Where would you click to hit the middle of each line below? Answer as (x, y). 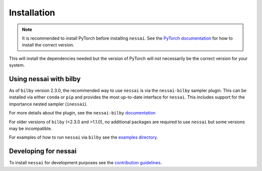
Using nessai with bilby (45, 79)
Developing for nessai (43, 151)
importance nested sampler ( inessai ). (48, 104)
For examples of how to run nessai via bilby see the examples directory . (83, 137)
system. (17, 65)
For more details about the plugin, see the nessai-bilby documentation (82, 113)
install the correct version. (48, 45)
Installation (32, 13)
